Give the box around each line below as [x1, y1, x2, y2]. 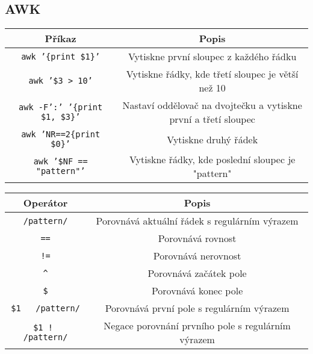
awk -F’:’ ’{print [19, 102, 103, 113]
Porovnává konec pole [151, 284, 243, 298]
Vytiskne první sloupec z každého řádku [128, 49, 297, 64]
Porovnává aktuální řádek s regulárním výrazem [96, 214, 299, 228]
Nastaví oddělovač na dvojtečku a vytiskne [122, 98, 302, 113]
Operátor [23, 196, 68, 210]
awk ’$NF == [33, 157, 88, 167]
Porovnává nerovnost [153, 249, 241, 263]
